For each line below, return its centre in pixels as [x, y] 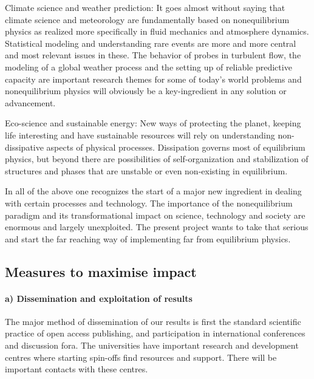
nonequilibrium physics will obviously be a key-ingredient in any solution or [146, 91]
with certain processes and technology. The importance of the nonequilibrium [149, 203]
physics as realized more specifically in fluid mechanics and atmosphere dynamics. [157, 31]
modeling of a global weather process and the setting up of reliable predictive [148, 67]
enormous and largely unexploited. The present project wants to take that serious [157, 227]
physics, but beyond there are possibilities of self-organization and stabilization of [157, 159]
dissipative [24, 147]
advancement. [30, 102]
